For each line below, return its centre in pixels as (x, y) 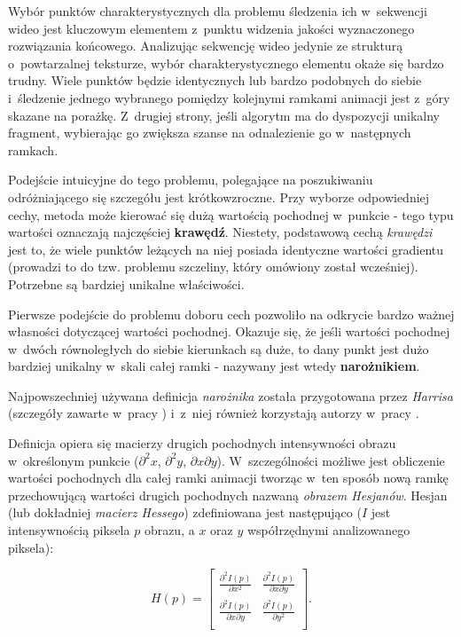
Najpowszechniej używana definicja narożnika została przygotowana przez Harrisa (230, 395)
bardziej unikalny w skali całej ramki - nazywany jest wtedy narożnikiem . (214, 366)
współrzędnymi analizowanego (328, 530)
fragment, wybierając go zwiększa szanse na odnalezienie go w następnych (210, 133)
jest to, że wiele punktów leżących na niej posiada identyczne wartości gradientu (226, 249)
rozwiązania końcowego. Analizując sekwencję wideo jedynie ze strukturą (206, 46)
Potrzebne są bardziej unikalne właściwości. (126, 283)
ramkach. (33, 149)
